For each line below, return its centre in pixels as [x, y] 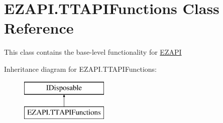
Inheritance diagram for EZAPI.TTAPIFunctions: [80, 69]
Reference [39, 28]
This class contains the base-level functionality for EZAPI [93, 52]
